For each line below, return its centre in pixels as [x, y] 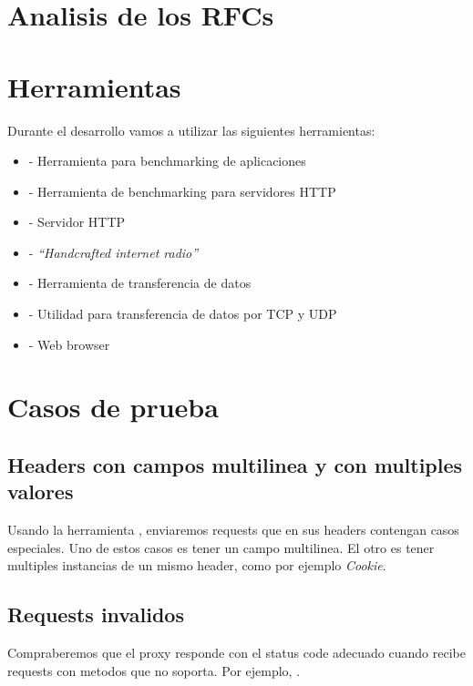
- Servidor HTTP [77, 222]
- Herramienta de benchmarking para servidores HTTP [182, 191]
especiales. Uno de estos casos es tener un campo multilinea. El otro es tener [221, 547]
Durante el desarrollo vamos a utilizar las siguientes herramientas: [191, 130]
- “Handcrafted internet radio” [113, 252]
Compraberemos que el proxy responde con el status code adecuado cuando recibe [236, 653]
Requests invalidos [96, 614]
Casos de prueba [113, 407]
